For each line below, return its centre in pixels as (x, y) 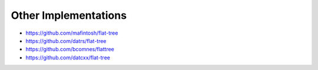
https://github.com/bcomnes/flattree (70, 49)
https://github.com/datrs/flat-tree (66, 41)
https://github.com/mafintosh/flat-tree (72, 33)
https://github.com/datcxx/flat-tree (68, 57)
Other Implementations (69, 15)
